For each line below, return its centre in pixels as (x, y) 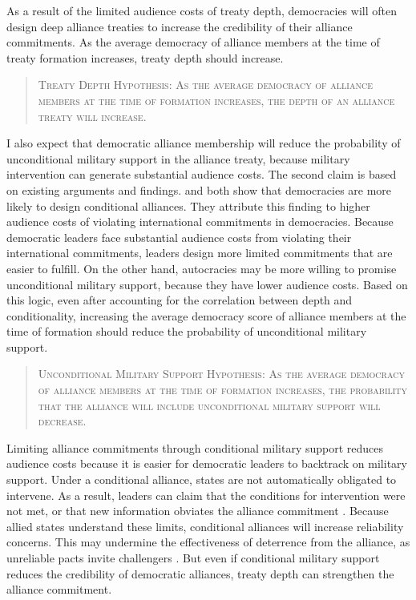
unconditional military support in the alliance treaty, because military (178, 158)
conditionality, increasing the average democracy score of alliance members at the (206, 315)
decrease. (62, 421)
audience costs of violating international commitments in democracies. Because (200, 221)
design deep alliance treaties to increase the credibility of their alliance (180, 26)
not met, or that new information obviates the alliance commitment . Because (198, 511)
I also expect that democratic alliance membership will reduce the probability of (204, 143)
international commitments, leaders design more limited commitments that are (200, 253)
